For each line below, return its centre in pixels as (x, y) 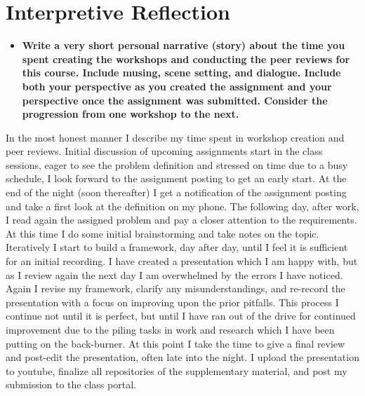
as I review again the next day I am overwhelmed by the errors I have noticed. (174, 274)
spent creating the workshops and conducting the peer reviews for (186, 59)
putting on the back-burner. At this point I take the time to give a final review (175, 343)
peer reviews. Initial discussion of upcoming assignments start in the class (164, 151)
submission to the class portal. (71, 384)
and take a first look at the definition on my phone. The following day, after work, (182, 206)
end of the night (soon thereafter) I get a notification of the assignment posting (176, 192)
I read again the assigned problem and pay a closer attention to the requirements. (181, 220)
